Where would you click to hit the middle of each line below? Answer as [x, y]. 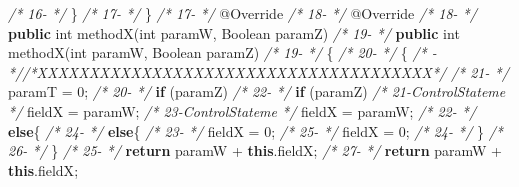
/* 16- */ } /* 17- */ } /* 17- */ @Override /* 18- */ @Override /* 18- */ [242, 13]
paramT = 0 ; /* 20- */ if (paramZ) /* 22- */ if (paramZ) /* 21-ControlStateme [257, 91]
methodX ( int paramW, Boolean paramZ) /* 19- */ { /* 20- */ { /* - [222, 52]
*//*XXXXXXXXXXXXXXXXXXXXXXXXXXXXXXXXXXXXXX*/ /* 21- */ [258, 71]
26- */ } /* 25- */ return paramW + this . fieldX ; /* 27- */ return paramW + [255, 150]
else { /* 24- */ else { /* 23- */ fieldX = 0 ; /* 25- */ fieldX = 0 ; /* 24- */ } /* [255, 130]
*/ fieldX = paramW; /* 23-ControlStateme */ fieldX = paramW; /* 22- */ [242, 110]
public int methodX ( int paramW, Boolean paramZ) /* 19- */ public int [234, 32]
